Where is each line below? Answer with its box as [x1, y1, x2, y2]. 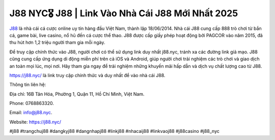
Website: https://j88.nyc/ [9, 119, 61, 125]
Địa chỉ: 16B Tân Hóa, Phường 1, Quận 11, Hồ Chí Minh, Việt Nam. [9, 91, 145, 97]
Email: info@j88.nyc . [9, 110, 52, 116]
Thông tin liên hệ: [9, 82, 46, 88]
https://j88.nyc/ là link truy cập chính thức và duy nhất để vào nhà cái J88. [9, 72, 166, 78]
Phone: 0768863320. [9, 100, 54, 107]
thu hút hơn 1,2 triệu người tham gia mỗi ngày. [9, 40, 105, 46]
